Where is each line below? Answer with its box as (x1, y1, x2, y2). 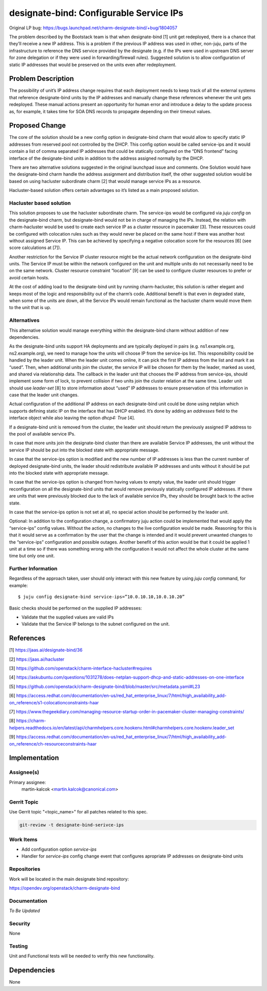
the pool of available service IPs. (9, 431, 76, 437)
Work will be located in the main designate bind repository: (9, 876, 129, 882)
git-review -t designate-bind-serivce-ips (19, 822, 124, 828)
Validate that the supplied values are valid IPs (21, 614, 114, 620)
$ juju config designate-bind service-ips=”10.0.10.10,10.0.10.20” (18, 594, 185, 600)
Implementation (9, 754, 59, 762)
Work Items (9, 836, 38, 843)
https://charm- (16, 718, 46, 724)
